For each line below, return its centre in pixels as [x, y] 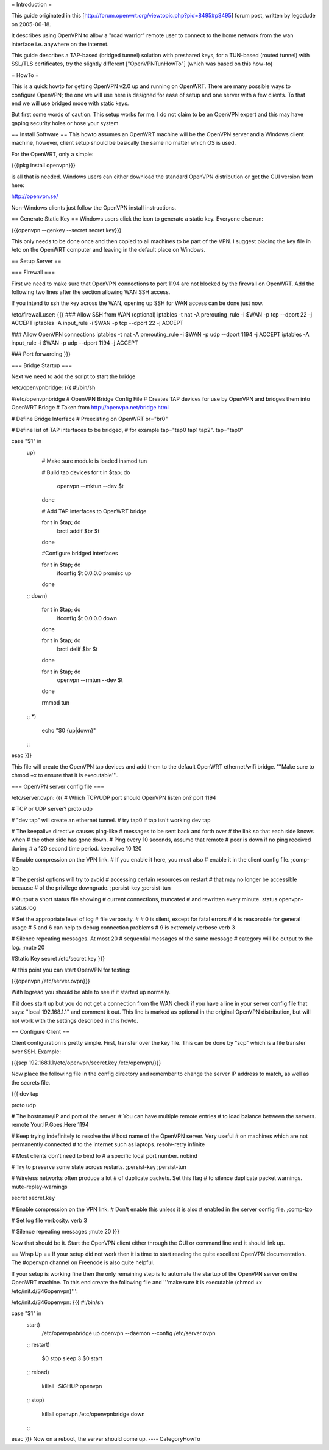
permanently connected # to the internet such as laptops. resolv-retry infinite [108, 1144]
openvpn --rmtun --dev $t [90, 680]
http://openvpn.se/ [35, 196]
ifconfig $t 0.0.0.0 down [87, 618]
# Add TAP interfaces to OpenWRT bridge [94, 511]
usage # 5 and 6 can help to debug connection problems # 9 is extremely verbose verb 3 [123, 927]
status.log [24, 908]
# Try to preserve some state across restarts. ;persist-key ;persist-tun [99, 1166]
